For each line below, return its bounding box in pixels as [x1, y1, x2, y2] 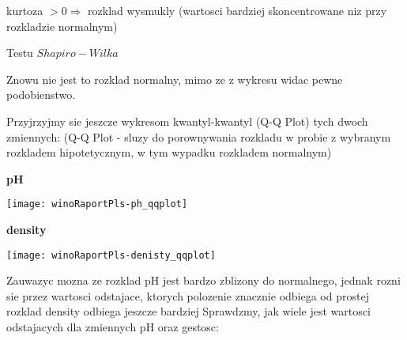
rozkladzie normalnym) [6, 17, 118, 34]
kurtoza [6, 2, 43, 18]
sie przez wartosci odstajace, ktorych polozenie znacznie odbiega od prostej [6, 287, 369, 304]
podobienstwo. [6, 86, 76, 103]
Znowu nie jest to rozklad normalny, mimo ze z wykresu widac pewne [6, 70, 343, 87]
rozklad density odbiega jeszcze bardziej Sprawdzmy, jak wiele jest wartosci [6, 303, 371, 319]
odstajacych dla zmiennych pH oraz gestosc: [6, 319, 219, 335]
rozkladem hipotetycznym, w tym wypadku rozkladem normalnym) [6, 144, 332, 161]
